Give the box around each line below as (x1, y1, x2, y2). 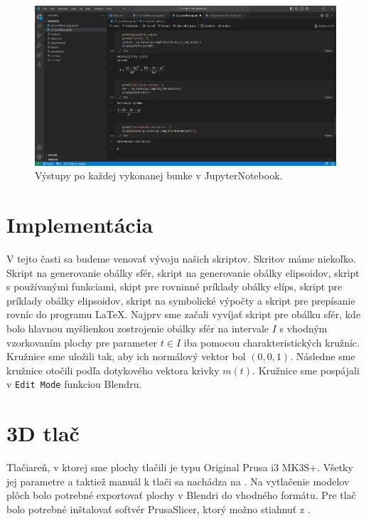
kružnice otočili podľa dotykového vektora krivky (6, 362, 220, 377)
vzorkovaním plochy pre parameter (6, 335, 158, 349)
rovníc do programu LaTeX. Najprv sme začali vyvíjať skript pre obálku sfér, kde (6, 307, 361, 322)
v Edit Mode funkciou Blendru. (6, 377, 142, 391)
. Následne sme (290, 349, 355, 364)
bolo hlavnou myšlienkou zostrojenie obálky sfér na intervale (6, 320, 269, 335)
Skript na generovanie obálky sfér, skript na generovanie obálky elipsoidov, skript (6, 265, 360, 280)
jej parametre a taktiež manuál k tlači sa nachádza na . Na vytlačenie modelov (6, 473, 350, 488)
